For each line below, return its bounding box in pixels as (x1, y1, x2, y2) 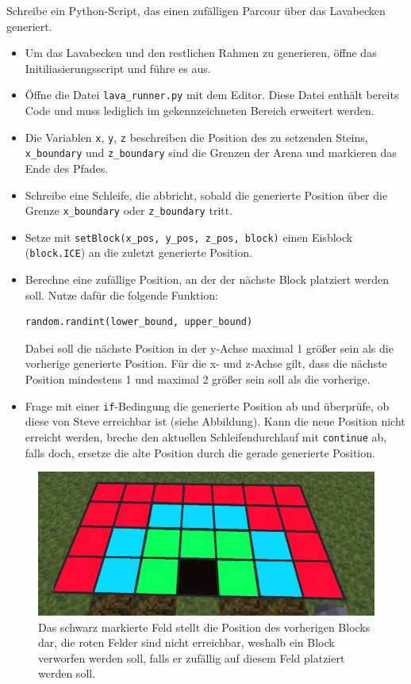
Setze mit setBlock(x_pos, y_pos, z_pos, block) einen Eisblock (25, 228, 353, 245)
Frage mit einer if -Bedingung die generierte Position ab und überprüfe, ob (25, 397, 390, 414)
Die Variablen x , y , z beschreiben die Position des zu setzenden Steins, (25, 128, 368, 145)
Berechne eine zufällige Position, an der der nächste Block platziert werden (25, 271, 390, 288)
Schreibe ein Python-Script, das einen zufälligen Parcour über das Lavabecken (6, 2, 386, 18)
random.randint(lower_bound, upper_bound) (25, 316, 253, 328)
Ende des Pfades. (25, 159, 109, 176)
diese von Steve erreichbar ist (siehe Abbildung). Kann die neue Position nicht (25, 413, 405, 430)
